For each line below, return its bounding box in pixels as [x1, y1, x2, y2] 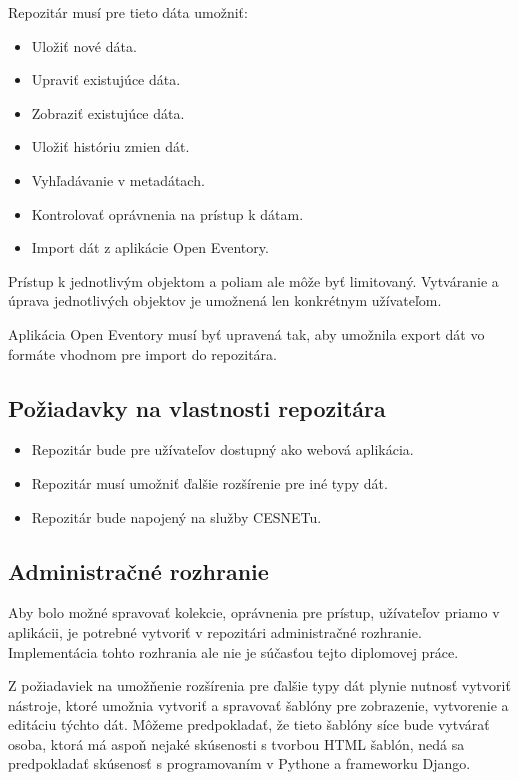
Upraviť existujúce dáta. [31, 69, 181, 90]
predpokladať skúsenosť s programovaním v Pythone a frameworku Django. [8, 753, 471, 774]
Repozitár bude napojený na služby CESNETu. [31, 506, 322, 527]
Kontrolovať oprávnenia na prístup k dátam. [31, 203, 304, 224]
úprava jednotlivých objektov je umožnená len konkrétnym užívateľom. [8, 290, 442, 311]
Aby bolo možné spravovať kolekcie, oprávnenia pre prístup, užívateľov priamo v [8, 602, 500, 623]
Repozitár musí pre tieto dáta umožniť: [8, 2, 248, 22]
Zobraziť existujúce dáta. [31, 102, 185, 123]
